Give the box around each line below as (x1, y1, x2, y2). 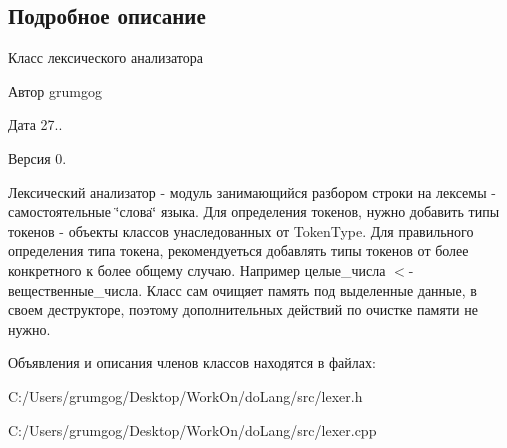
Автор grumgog (8, 80, 102, 101)
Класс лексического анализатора (8, 47, 204, 68)
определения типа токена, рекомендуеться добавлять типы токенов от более (8, 240, 469, 261)
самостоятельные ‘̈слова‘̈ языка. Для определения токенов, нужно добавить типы (8, 201, 500, 222)
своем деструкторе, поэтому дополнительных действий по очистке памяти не (8, 299, 478, 320)
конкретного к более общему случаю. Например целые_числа (8, 259, 386, 280)
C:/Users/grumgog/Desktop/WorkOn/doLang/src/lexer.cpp (8, 419, 377, 440)
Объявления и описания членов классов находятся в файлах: (8, 352, 376, 373)
